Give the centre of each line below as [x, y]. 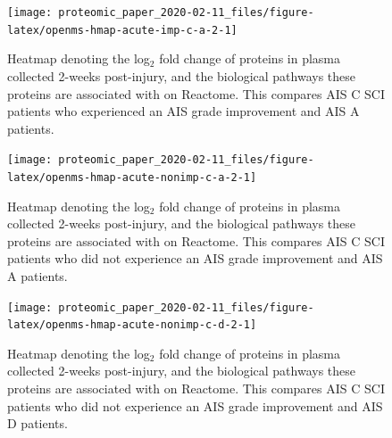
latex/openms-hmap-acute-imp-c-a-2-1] [122, 30]
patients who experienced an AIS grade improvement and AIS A [183, 111]
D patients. [38, 423]
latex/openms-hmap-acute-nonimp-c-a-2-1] [132, 177]
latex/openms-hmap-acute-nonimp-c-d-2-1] [132, 325]
